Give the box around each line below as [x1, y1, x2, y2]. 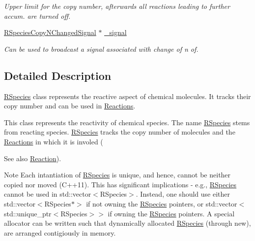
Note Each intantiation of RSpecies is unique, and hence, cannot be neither [4, 170, 231, 180]
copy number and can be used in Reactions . [4, 101, 136, 111]
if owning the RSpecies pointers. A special [108, 208, 235, 218]
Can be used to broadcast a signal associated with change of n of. [4, 43, 198, 54]
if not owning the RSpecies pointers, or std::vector [86, 198, 237, 208]
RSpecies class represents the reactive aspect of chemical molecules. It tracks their [4, 91, 251, 101]
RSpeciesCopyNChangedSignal [4, 27, 96, 37]
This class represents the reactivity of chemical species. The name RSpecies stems [4, 117, 250, 127]
